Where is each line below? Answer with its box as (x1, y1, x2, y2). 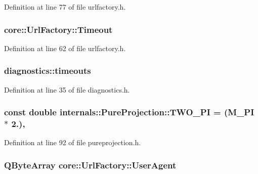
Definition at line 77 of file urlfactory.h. (4, 2, 126, 12)
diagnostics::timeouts (4, 64, 91, 77)
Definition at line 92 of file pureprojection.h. (4, 137, 141, 148)
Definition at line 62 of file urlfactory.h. (4, 42, 126, 53)
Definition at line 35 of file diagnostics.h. (4, 84, 130, 95)
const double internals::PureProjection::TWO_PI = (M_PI (4, 106, 254, 118)
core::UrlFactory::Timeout (4, 23, 113, 35)
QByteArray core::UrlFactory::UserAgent (4, 158, 177, 171)
